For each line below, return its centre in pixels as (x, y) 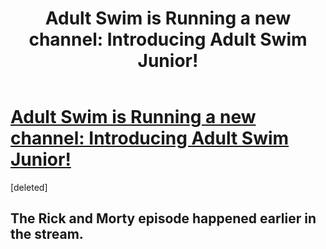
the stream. (47, 234)
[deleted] (29, 187)
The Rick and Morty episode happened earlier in (163, 218)
